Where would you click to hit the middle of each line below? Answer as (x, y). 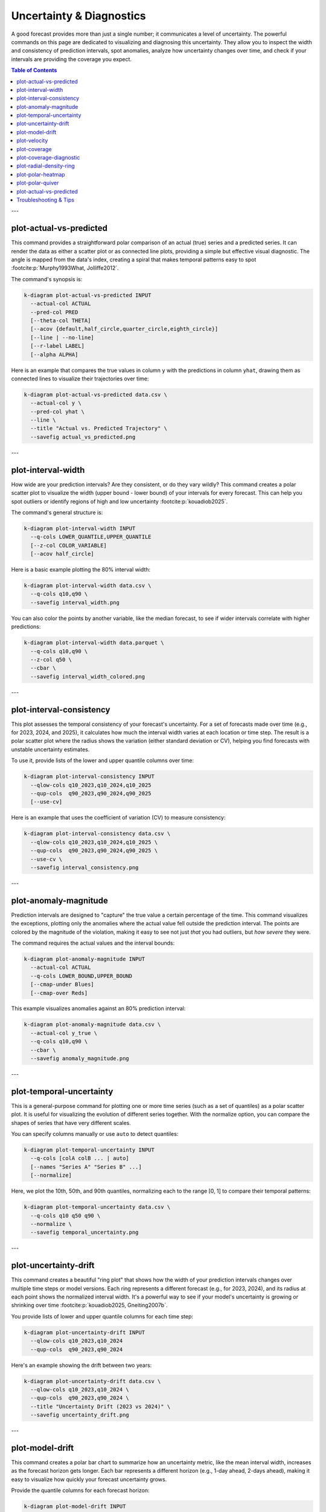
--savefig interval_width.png (75, 602)
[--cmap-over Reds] (59, 993)
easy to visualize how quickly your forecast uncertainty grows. (89, 1479)
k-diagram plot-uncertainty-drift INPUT (84, 1332)
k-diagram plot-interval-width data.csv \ (88, 586)
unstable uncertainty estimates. (50, 749)
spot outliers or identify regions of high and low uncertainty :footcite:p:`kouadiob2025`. (120, 501)
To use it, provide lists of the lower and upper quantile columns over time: (103, 761)
